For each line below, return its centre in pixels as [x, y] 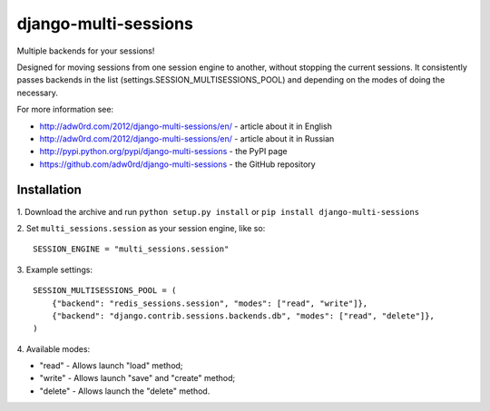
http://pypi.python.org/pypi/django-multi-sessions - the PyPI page [163, 152]
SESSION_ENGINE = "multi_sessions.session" [131, 249]
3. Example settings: [54, 269]
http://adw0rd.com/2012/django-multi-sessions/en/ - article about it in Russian [187, 138]
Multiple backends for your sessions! [86, 51]
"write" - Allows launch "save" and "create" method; [137, 378]
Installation [49, 190]
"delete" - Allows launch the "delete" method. [125, 391]
